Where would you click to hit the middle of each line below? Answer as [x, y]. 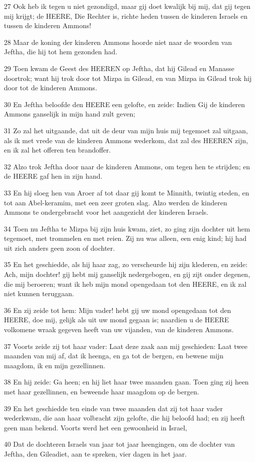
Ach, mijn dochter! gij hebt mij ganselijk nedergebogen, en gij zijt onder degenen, [127, 274]
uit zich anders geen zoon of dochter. [59, 248]
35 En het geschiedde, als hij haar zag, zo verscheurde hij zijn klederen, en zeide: [126, 264]
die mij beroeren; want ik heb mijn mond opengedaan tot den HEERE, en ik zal [125, 284]
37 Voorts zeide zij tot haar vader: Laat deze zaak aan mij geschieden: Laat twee [126, 346]
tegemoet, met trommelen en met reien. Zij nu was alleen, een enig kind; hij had [125, 238]
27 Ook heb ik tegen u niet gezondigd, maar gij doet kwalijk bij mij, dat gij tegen [127, 6]
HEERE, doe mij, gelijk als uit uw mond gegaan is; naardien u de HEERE [117, 320]
